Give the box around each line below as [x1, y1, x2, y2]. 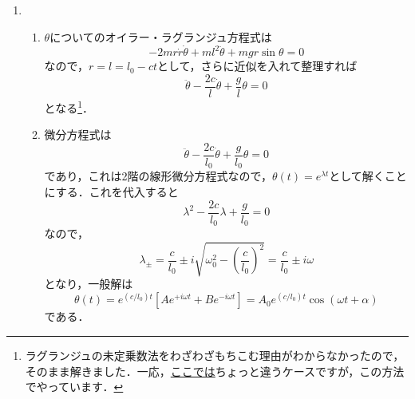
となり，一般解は [44, 275, 133, 292]
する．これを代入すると [55, 184, 179, 200]
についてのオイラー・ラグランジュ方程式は [49, 28, 272, 45]
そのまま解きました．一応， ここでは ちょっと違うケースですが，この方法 [25, 362, 405, 379]
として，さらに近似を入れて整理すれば [157, 57, 358, 74]
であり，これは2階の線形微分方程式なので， [44, 168, 272, 184]
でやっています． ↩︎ [25, 378, 124, 395]
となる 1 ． [44, 97, 94, 116]
